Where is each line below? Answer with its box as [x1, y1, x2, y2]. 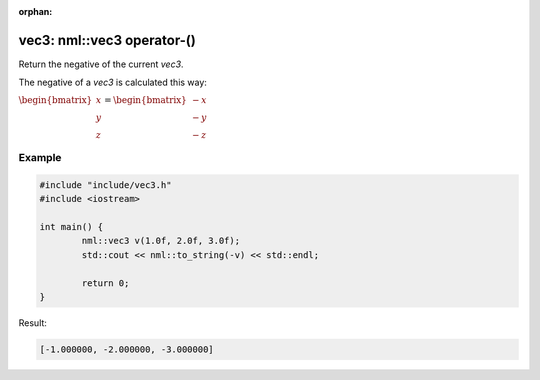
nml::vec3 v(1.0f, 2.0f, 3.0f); [81, 235, 240, 247]
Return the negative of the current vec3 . [18, 58, 184, 70]
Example [18, 151, 62, 165]
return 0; [81, 277, 130, 289]
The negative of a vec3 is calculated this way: [18, 76, 207, 89]
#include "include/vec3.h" [39, 179, 172, 190]
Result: [18, 316, 47, 329]
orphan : [18, 6, 53, 17]
